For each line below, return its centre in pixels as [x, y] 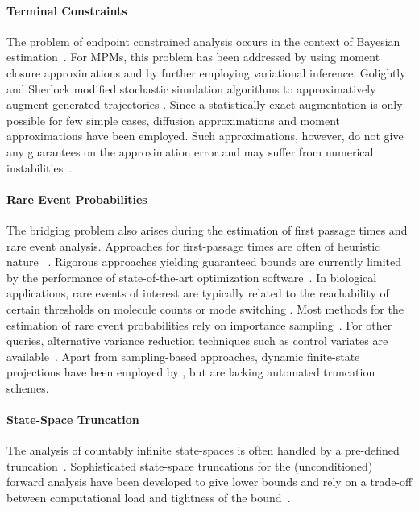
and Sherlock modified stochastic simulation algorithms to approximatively [191, 88]
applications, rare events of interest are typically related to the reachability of [198, 293]
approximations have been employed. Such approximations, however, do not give [205, 136]
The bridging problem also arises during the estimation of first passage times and [207, 229]
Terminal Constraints [67, 10]
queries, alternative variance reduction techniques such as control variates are [197, 341]
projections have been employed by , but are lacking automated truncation [191, 372]
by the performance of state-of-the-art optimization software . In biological [192, 277]
